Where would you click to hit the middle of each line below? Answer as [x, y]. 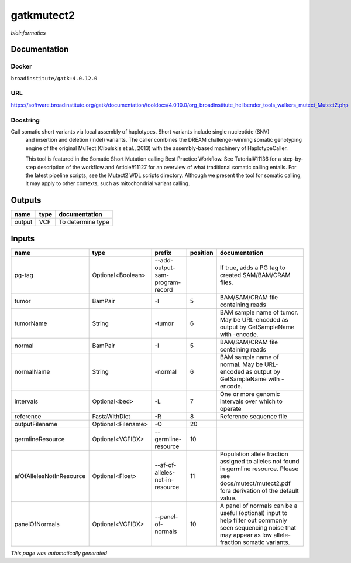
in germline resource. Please [259, 469]
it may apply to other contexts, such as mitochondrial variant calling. [108, 183]
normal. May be [241, 364]
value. [228, 498]
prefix [163, 253]
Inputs [23, 238]
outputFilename [36, 424]
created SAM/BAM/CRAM [255, 275]
